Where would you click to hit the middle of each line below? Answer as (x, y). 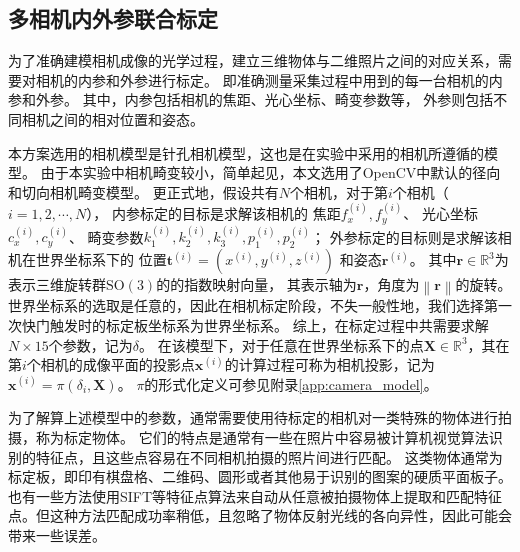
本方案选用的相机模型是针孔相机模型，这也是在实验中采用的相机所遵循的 (246, 152)
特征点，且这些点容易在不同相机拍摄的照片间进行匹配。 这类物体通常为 (269, 456)
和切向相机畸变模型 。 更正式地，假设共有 (143, 191)
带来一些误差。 (57, 534)
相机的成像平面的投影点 (117, 364)
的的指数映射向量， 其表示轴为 (256, 284)
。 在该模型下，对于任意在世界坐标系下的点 (281, 344)
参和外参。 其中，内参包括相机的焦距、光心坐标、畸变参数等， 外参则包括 (251, 99)
